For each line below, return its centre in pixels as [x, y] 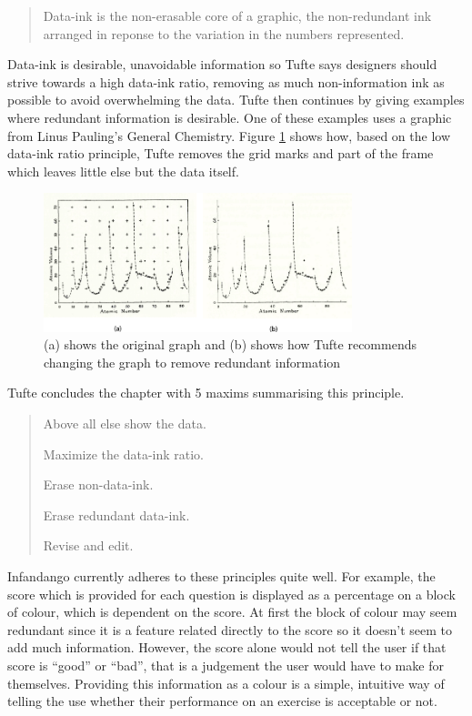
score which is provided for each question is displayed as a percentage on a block [231, 594]
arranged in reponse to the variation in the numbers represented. [224, 33]
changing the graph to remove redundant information [192, 362]
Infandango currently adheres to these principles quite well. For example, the [221, 575]
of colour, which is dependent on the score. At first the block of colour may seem [232, 612]
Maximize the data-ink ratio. [124, 454]
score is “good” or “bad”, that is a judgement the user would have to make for [226, 665]
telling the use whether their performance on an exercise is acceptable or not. [222, 701]
